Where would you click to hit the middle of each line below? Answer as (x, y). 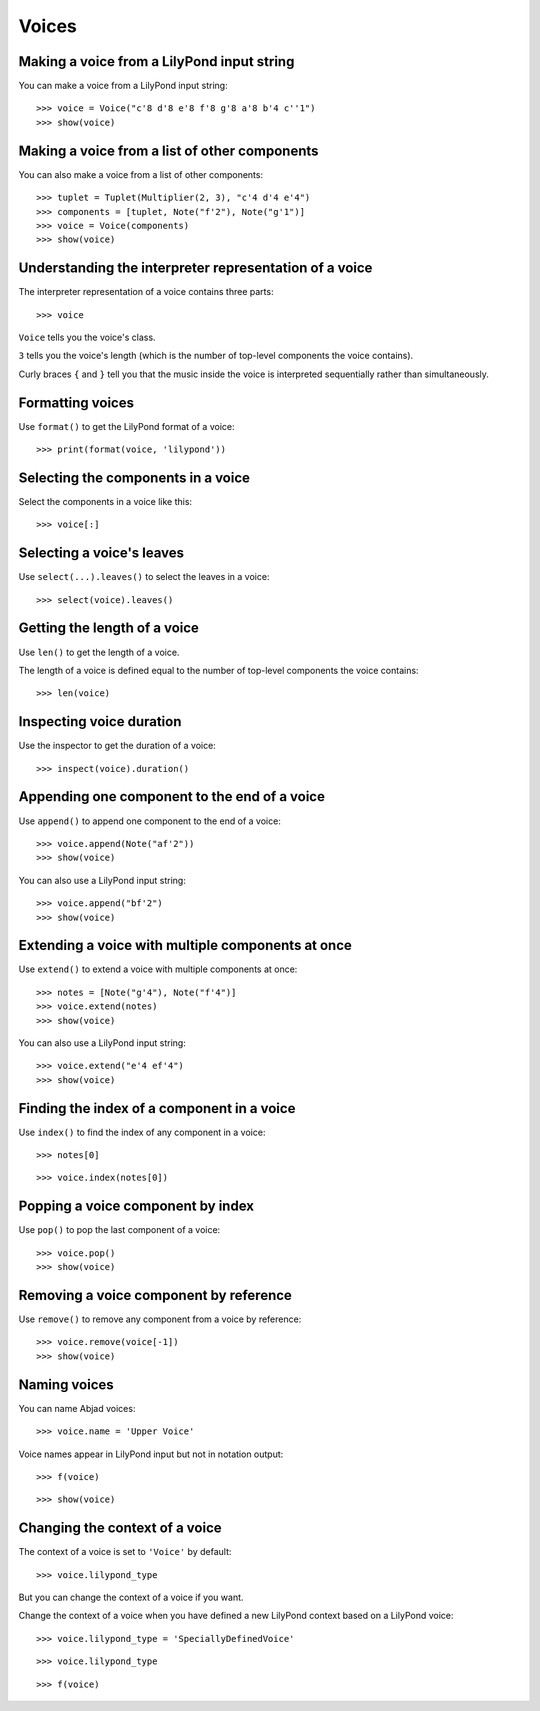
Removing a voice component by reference (155, 1295)
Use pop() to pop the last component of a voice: (119, 1230)
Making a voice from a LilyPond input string (156, 61)
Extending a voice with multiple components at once (185, 945)
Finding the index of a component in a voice (157, 1108)
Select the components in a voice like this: (105, 501)
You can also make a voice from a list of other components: (141, 174)
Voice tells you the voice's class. (87, 337)
